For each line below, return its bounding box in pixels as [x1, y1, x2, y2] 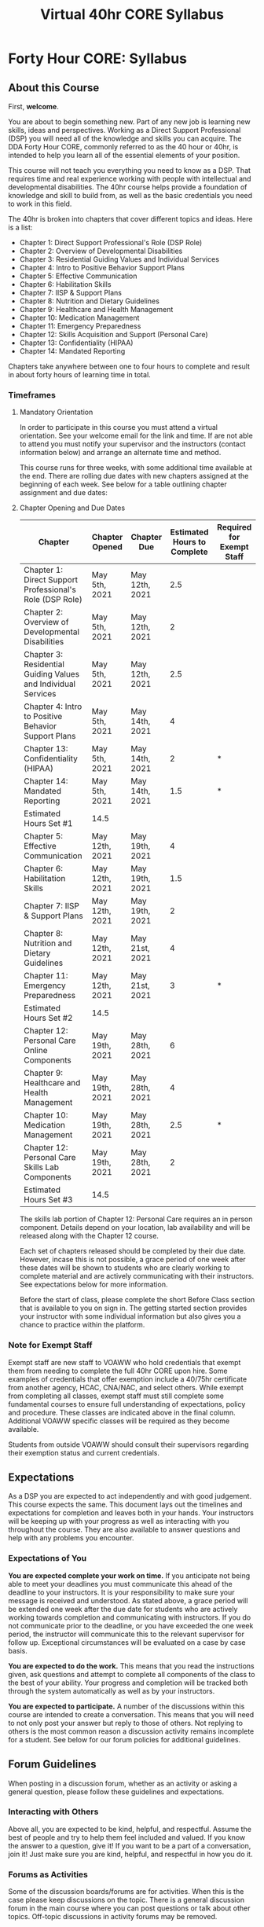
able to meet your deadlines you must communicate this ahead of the [8, 1579, 233, 1588]
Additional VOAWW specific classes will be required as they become [8, 1416, 230, 1426]
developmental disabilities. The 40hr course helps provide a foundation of [8, 182, 247, 192]
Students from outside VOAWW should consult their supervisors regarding [8, 1440, 249, 1449]
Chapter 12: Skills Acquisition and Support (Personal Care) [19, 330, 208, 339]
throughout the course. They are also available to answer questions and [8, 1525, 240, 1534]
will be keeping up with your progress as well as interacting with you [8, 1517, 229, 1526]
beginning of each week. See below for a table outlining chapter [19, 479, 228, 489]
